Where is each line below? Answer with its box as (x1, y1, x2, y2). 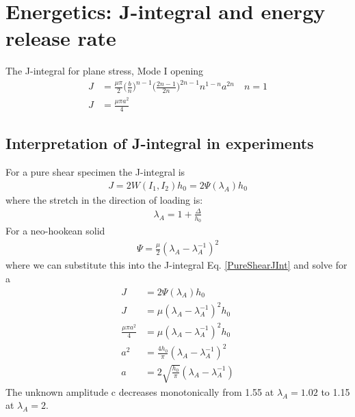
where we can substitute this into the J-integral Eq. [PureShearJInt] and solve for (5, 258, 347, 272)
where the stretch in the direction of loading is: (5, 192, 203, 206)
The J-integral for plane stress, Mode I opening (5, 64, 204, 78)
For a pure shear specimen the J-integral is (5, 165, 185, 179)
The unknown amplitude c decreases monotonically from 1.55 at (5, 384, 274, 399)
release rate (5, 24, 116, 52)
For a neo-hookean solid (5, 224, 105, 238)
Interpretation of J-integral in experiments (5, 133, 314, 154)
